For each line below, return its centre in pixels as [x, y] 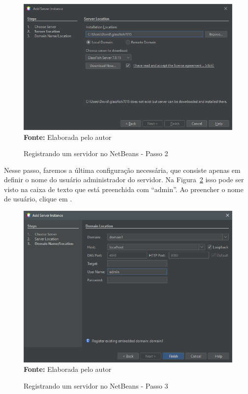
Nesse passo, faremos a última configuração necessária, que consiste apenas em [122, 170]
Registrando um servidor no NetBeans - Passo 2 [96, 153]
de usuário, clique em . [38, 199]
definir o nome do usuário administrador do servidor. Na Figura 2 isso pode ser [124, 180]
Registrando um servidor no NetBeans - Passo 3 [96, 385]
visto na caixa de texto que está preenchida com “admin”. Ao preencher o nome [124, 189]
